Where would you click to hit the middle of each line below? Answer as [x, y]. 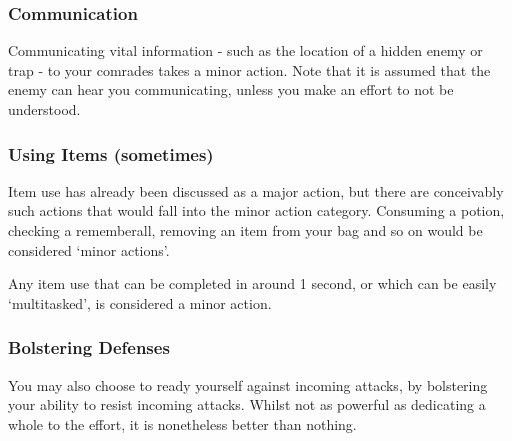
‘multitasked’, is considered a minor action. [140, 302]
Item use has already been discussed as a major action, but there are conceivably [256, 190]
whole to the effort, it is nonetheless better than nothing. [182, 423]
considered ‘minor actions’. [89, 249]
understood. [44, 109]
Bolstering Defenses [89, 347]
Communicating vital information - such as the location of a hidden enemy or [245, 50]
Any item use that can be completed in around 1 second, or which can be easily [252, 283]
